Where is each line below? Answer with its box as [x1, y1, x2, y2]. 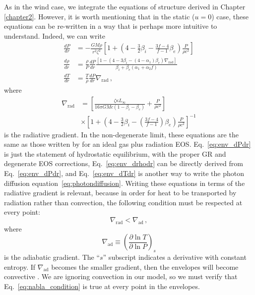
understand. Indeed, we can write [4, 30, 105, 41]
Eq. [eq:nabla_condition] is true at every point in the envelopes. [4, 281, 200, 291]
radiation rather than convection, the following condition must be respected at [4, 197, 243, 207]
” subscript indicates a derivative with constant [103, 252, 247, 262]
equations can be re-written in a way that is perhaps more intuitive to [4, 21, 217, 31]
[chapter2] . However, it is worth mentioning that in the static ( [4, 11, 195, 21]
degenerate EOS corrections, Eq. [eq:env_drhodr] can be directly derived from [4, 158, 243, 169]
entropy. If [4, 261, 36, 272]
